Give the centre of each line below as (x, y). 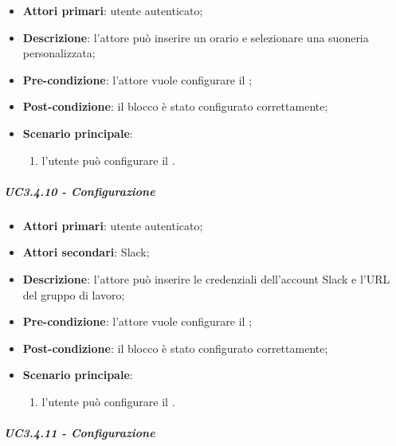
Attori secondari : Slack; (86, 252)
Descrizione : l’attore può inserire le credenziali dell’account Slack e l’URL (206, 278)
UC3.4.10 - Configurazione (80, 191)
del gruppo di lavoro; (74, 294)
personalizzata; (59, 53)
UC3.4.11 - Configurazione (80, 433)
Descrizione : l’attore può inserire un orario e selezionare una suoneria (196, 37)
